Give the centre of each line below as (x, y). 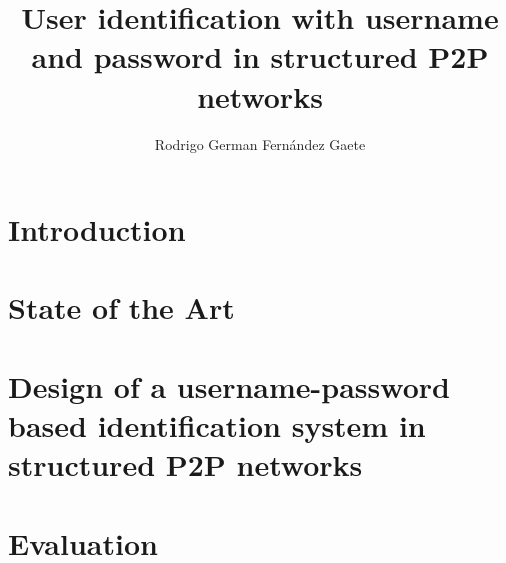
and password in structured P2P (260, 56)
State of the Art (121, 307)
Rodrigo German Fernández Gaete (260, 143)
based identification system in (217, 425)
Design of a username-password (229, 385)
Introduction (97, 229)
